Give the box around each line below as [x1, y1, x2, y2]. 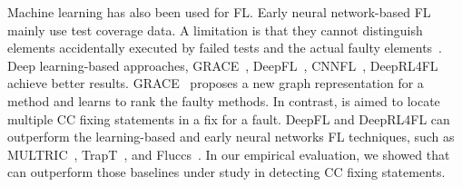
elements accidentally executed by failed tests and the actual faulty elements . [7, 38, 442, 57]
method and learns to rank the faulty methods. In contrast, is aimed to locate [7, 91, 440, 110]
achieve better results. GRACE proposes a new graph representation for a [7, 74, 424, 93]
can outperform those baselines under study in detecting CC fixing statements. [7, 162, 446, 182]
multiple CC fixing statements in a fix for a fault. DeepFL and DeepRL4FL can [7, 109, 450, 128]
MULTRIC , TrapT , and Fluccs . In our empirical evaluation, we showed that [7, 144, 450, 163]
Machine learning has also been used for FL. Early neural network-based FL [7, 3, 431, 21]
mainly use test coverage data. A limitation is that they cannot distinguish [7, 20, 423, 39]
